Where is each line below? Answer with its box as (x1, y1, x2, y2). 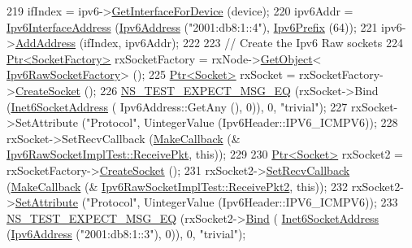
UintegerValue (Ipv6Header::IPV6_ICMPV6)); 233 (144, 194, 398, 211)
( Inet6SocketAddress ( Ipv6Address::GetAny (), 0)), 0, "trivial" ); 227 (7, 98, 348, 115)
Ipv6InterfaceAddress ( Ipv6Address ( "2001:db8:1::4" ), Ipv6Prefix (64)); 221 (7, 18, 378, 35)
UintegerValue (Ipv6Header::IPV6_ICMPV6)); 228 (144, 114, 398, 131)
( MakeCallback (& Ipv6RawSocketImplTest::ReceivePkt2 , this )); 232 (7, 177, 348, 194)
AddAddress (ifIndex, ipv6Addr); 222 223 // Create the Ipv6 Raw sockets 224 (15, 34, 403, 51)
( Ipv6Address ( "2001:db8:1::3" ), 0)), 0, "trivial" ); (7, 225, 246, 242)
